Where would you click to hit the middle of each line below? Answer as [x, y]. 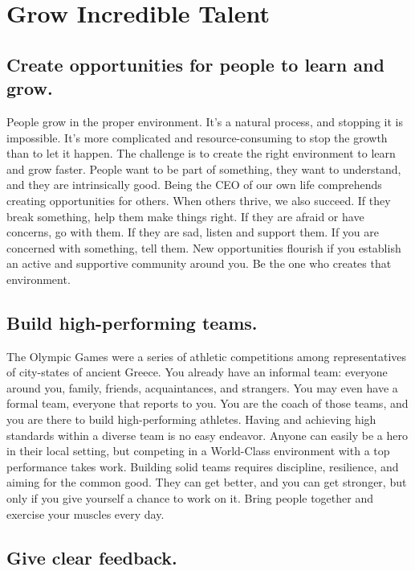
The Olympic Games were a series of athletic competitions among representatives [207, 356]
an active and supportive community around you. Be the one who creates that [199, 263]
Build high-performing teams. [132, 322]
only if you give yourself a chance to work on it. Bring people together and [190, 498]
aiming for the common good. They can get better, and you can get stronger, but [207, 482]
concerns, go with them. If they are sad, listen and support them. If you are [193, 232]
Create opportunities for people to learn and [195, 64]
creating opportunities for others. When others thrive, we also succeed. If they [199, 200]
